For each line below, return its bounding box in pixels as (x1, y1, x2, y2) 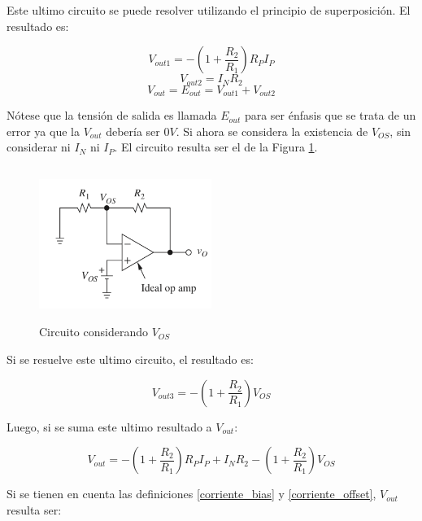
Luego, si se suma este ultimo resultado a (7, 418, 212, 435)
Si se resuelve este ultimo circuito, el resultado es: (7, 351, 254, 368)
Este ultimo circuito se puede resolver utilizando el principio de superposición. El (7, 2, 411, 18)
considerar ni (7, 138, 71, 155)
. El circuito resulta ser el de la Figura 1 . (114, 138, 318, 155)
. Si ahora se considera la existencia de (176, 122, 368, 139)
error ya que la (7, 122, 80, 139)
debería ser (106, 122, 160, 139)
